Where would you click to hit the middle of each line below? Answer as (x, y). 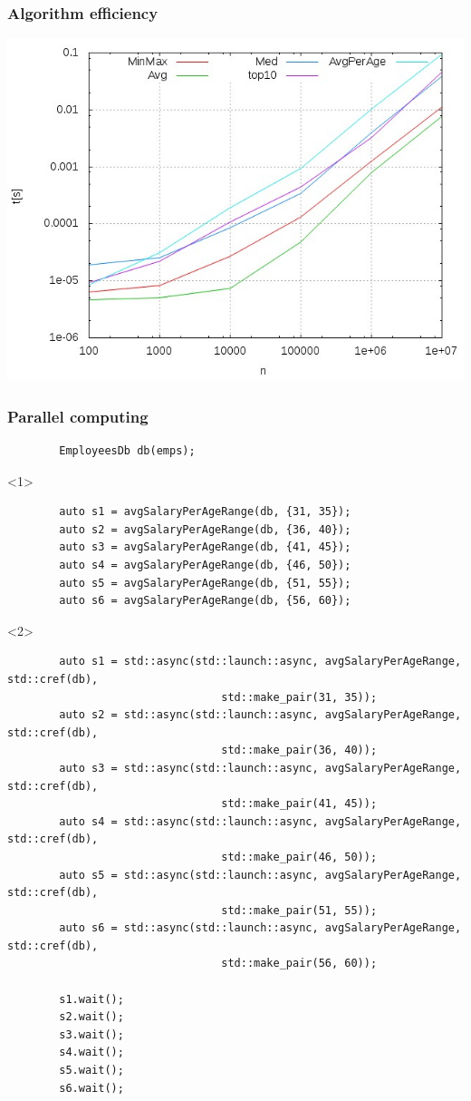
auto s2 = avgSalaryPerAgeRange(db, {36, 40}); (205, 529)
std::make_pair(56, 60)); (299, 964)
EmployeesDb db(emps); (127, 451)
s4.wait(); (91, 1052)
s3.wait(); (91, 1034)
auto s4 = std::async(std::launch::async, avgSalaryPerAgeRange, (260, 821)
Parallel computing (78, 416)
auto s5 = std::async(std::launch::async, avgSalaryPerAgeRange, (260, 875)
